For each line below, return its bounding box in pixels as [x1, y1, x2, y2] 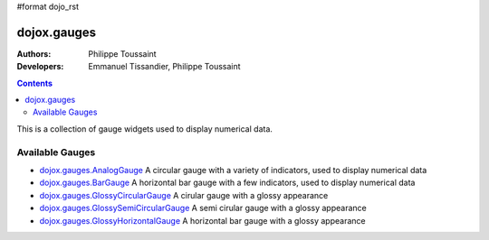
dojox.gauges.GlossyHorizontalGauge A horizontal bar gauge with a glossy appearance [39, 215, 366, 226]
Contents [16, 78, 53, 88]
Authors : [16, 48, 52, 59]
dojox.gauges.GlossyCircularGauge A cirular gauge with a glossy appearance [39, 189, 329, 200]
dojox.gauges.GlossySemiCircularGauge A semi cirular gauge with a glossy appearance [39, 203, 367, 214]
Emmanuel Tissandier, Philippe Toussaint [88, 61, 241, 72]
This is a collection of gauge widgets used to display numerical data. [16, 123, 273, 134]
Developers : [16, 61, 64, 72]
